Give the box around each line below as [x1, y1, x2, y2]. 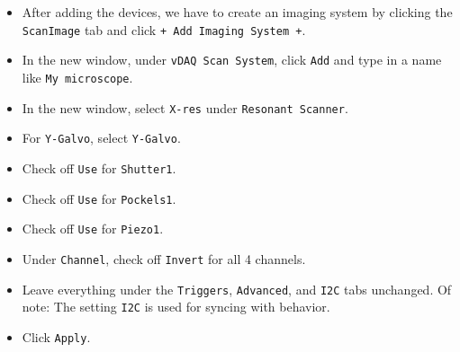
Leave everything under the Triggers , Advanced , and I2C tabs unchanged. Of [22, 279, 452, 298]
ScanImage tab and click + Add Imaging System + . [22, 20, 306, 39]
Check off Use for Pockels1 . [22, 189, 176, 207]
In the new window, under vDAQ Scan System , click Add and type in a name [22, 50, 442, 69]
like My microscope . [22, 67, 133, 86]
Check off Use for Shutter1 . [22, 158, 176, 177]
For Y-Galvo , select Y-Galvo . [22, 128, 181, 147]
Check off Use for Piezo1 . [22, 219, 164, 238]
